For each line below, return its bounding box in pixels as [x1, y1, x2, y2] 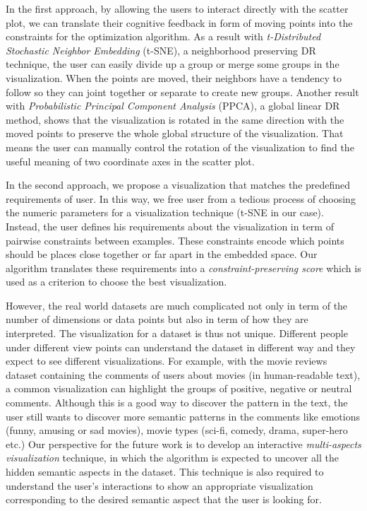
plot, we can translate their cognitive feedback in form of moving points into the [6, 15, 353, 30]
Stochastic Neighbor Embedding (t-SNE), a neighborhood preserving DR [6, 42, 316, 57]
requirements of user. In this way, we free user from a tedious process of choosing [6, 191, 356, 206]
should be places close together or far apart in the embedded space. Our [6, 247, 318, 262]
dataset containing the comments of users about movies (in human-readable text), [6, 367, 361, 382]
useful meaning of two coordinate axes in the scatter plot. [6, 153, 255, 168]
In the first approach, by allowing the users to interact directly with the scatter [6, 1, 349, 16]
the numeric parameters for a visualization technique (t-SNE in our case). [6, 205, 324, 220]
